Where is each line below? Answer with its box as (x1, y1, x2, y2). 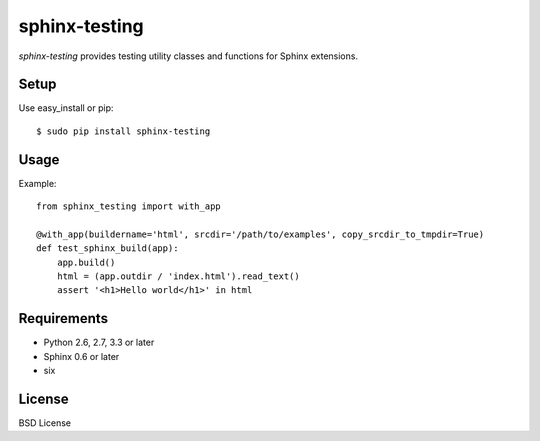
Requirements (18, 310, 109, 327)
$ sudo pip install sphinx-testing (36, 125, 211, 137)
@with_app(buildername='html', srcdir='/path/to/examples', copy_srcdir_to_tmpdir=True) (36, 228, 485, 240)
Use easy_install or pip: (18, 102, 114, 114)
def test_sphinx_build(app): (36, 243, 179, 254)
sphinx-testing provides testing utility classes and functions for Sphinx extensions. (18, 50, 359, 62)
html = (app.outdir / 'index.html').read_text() (56, 271, 300, 282)
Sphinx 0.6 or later (43, 350, 120, 362)
